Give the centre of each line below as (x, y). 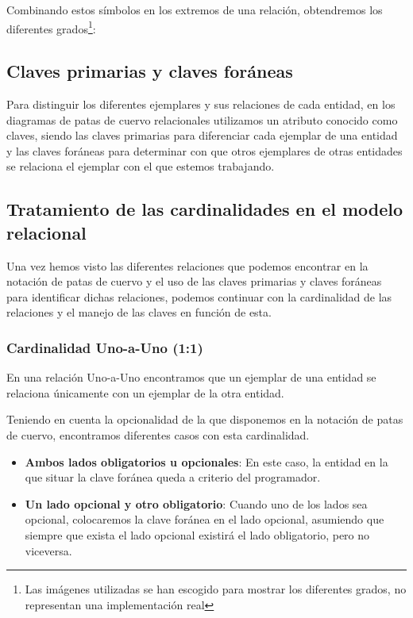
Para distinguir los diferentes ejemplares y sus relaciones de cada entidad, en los (201, 104)
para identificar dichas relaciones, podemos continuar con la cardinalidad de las (199, 296)
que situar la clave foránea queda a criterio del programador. (173, 477)
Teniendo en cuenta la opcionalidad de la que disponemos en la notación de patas (205, 419)
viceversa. (48, 550)
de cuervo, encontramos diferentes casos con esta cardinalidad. (158, 434)
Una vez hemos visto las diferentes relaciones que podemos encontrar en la (187, 265)
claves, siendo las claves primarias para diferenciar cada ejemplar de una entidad (202, 135)
